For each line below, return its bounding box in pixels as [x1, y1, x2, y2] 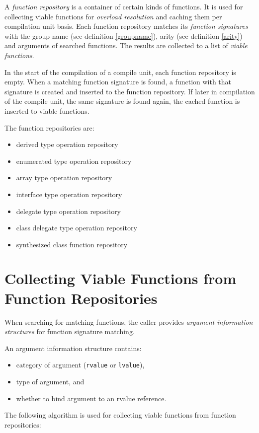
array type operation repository [16, 172, 112, 183]
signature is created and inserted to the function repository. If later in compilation [4, 86, 255, 96]
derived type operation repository [16, 139, 118, 149]
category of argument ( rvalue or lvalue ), [16, 360, 145, 370]
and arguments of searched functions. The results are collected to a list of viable [4, 40, 248, 51]
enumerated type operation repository [16, 155, 132, 166]
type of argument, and [16, 376, 85, 387]
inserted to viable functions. [4, 105, 89, 116]
